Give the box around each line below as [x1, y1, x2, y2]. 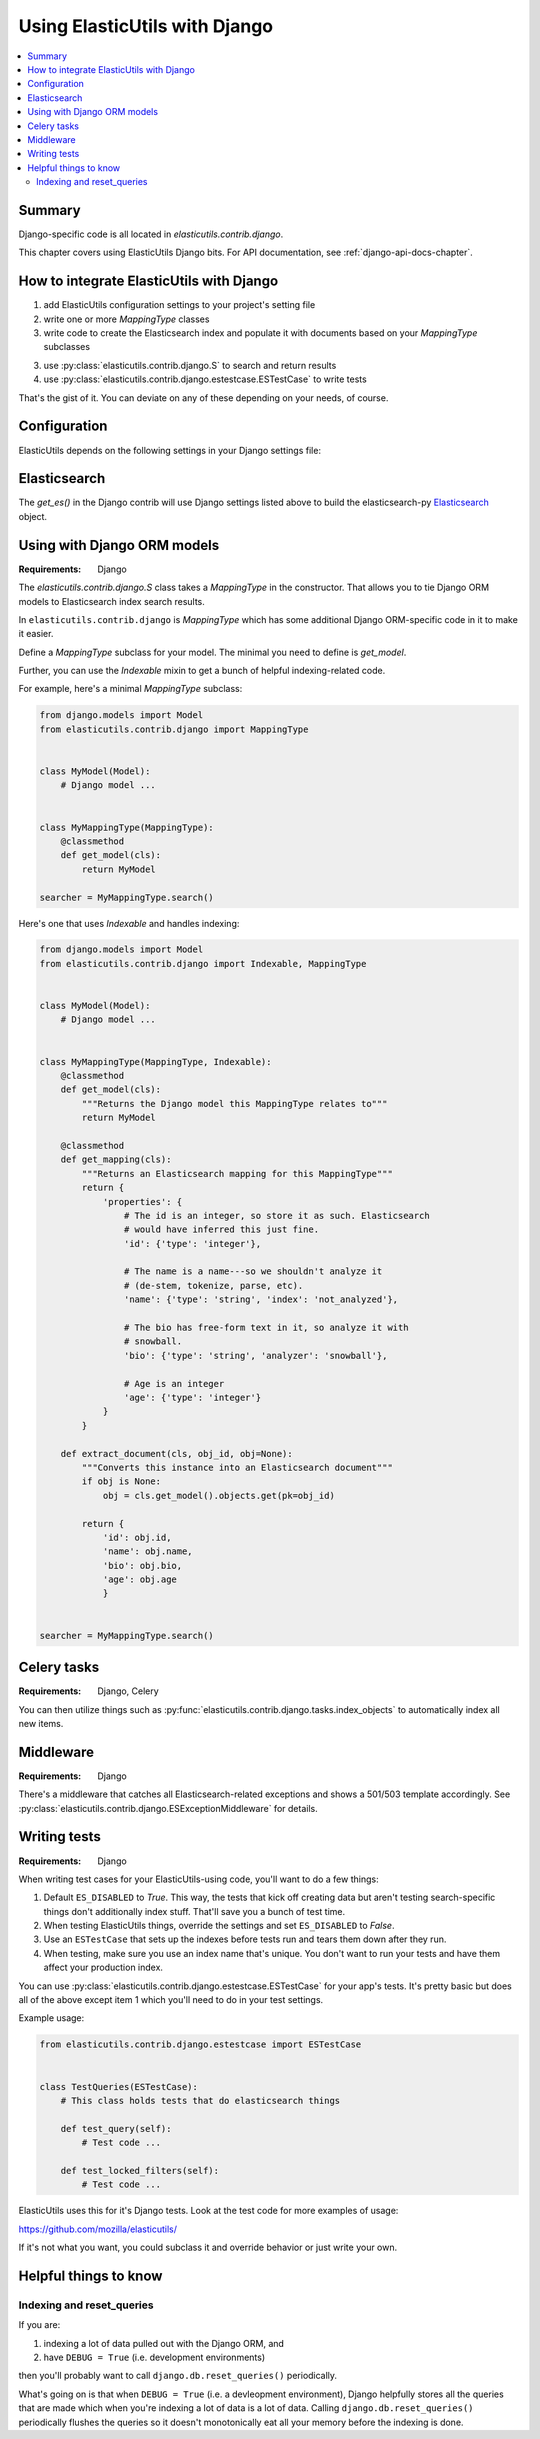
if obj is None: [81, 1476, 162, 1487]
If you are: [18, 2319, 61, 2331]
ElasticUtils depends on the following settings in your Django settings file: [18, 444, 322, 456]
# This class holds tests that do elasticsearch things [60, 2095, 341, 2106]
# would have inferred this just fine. [123, 1224, 320, 1235]
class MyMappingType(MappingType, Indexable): [39, 1056, 272, 1067]
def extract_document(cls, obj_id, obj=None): [60, 1448, 294, 1459]
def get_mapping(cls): [60, 1154, 172, 1165]
